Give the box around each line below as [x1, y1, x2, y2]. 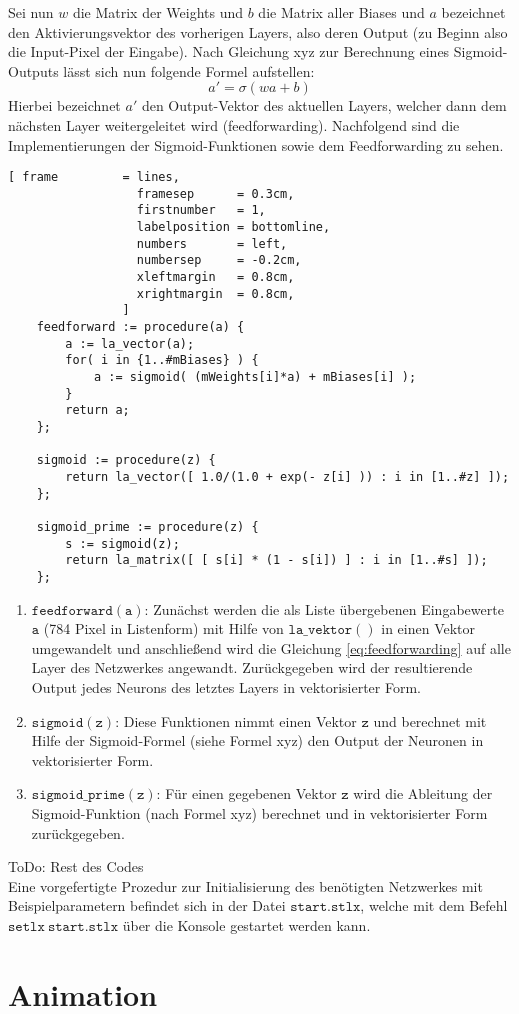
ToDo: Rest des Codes [8, 856, 144, 877]
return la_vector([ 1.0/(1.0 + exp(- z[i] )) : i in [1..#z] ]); [65, 469, 510, 484]
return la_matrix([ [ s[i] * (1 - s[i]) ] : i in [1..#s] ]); [65, 553, 488, 568]
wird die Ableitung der [353, 783, 493, 804]
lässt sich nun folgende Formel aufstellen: [63, 60, 315, 81]
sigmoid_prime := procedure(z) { [36, 519, 259, 534]
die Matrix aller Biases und [258, 2, 425, 22]
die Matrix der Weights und [72, 2, 244, 22]
